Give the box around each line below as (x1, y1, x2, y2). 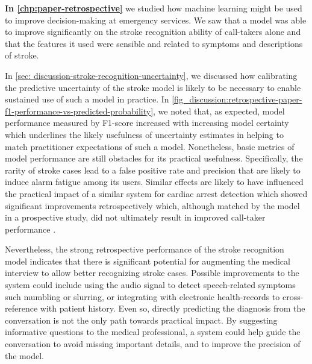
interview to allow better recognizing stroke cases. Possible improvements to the (5, 266, 299, 279)
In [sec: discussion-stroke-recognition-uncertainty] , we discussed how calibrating (5, 69, 298, 81)
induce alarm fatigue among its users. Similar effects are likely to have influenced (5, 175, 304, 188)
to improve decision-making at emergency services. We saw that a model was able (5, 13, 307, 26)
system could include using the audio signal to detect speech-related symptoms (5, 278, 296, 291)
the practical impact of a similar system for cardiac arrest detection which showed (5, 187, 308, 199)
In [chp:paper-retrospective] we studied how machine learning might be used (5, 2, 302, 14)
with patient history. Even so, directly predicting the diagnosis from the (40, 302, 305, 315)
